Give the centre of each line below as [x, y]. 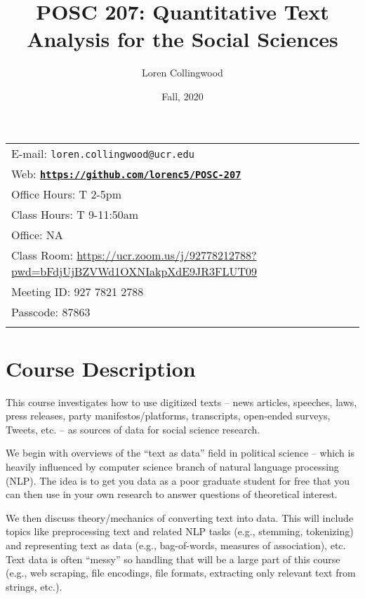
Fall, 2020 [182, 96]
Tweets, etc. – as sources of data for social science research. [133, 429]
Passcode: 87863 [51, 311]
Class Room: [42, 255]
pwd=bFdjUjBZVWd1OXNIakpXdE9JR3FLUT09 [134, 271]
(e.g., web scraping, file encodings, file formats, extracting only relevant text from [181, 573]
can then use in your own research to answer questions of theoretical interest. [172, 494]
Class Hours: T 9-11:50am [75, 214]
